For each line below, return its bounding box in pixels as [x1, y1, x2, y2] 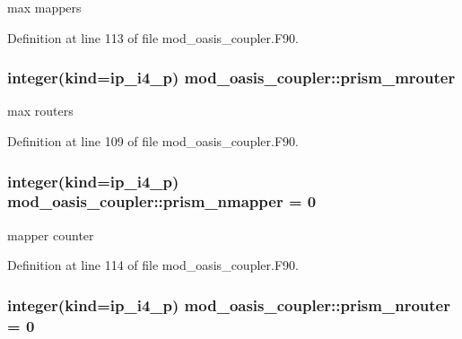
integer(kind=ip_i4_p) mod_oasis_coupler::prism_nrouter [7, 293, 450, 316]
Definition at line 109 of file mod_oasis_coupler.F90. [7, 132, 299, 150]
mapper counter [7, 225, 94, 244]
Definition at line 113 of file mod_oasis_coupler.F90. [7, 28, 299, 47]
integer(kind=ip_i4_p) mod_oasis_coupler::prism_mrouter [7, 66, 456, 89]
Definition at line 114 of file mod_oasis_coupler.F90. [7, 256, 299, 274]
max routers [7, 101, 74, 120]
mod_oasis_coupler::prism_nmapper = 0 [7, 190, 317, 213]
